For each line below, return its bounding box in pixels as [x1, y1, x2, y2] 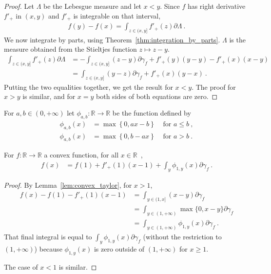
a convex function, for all [44, 150, 119, 160]
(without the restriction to [143, 231, 222, 241]
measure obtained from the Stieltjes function [4, 44, 137, 54]
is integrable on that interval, [73, 10, 161, 20]
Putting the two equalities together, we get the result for [4, 81, 173, 92]
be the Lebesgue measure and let [43, 1, 142, 11]
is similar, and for [22, 91, 76, 101]
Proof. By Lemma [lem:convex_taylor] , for [4, 179, 132, 190]
